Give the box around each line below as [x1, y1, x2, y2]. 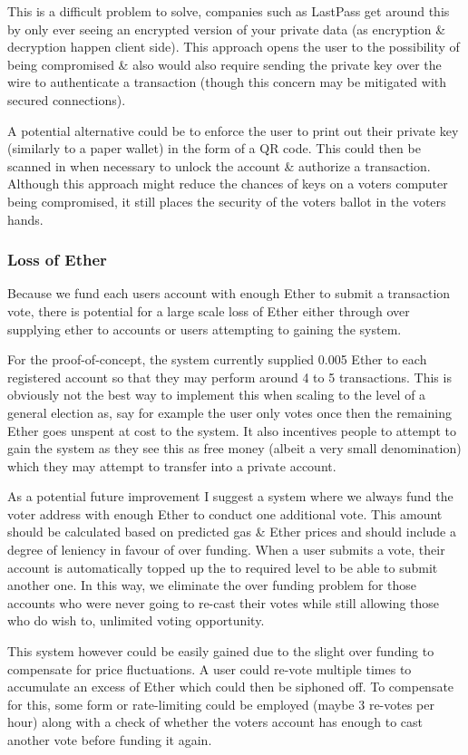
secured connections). [7, 90, 126, 109]
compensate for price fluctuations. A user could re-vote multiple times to [7, 659, 412, 678]
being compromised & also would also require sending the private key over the [7, 54, 442, 73]
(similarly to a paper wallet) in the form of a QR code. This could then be [7, 139, 421, 158]
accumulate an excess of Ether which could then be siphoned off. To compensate [7, 677, 454, 696]
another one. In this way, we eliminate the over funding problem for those [7, 576, 417, 595]
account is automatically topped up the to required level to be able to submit [7, 557, 438, 576]
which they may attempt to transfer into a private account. [7, 456, 336, 475]
